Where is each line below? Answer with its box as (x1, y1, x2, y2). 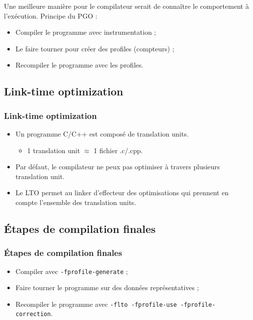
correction (15, 311, 51, 318)
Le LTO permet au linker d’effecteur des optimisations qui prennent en (15, 187, 229, 198)
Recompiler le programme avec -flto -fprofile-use (15, 298, 177, 309)
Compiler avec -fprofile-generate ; (15, 266, 128, 276)
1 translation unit (27, 145, 80, 155)
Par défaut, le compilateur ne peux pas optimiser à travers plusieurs (15, 161, 220, 172)
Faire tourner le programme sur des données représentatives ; (15, 282, 199, 293)
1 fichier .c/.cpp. (93, 145, 143, 155)
